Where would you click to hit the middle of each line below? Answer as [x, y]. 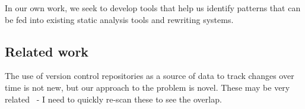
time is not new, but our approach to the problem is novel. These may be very [147, 87]
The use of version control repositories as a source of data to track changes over [150, 76]
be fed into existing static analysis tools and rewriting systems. [119, 19]
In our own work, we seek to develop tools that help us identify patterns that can [153, 8]
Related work [47, 51]
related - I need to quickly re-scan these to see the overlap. [113, 99]
